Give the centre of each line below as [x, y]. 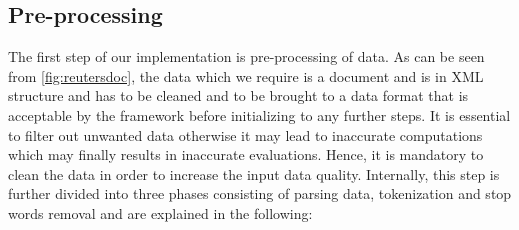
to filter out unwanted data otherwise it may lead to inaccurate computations [245, 134]
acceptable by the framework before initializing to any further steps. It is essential [259, 114]
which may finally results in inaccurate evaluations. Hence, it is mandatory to [246, 154]
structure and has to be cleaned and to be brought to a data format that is [238, 95]
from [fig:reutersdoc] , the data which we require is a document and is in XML [246, 75]
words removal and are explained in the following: [160, 212]
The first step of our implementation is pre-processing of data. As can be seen [246, 56]
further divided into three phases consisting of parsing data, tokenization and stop [260, 193]
